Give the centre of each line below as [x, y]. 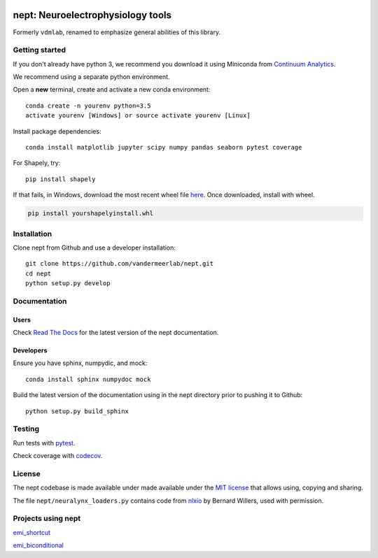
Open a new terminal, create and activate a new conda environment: [112, 90]
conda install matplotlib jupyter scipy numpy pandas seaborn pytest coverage [164, 147]
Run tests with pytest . [44, 443]
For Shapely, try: [37, 163]
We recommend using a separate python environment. [92, 77]
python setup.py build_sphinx [77, 411]
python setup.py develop [68, 284]
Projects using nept [47, 519]
